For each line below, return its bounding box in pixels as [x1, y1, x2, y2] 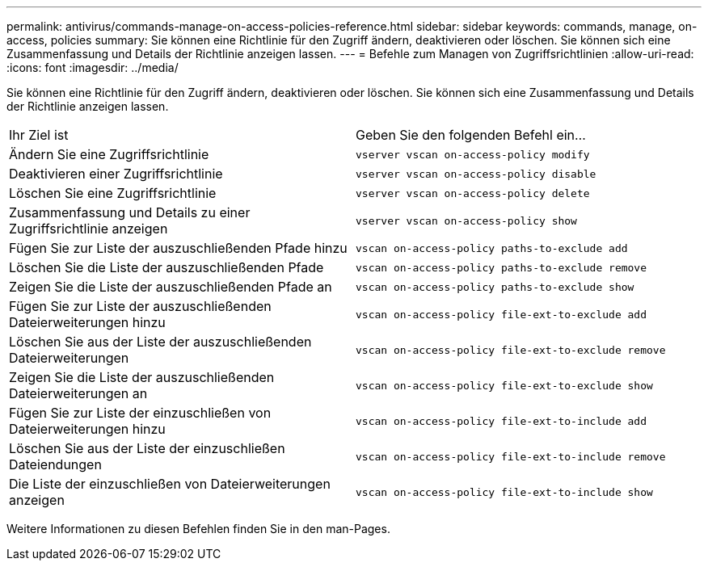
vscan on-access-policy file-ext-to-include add [356, 414, 647, 427]
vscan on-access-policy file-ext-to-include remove [356, 450, 666, 463]
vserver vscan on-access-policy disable [356, 167, 596, 180]
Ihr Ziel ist [9, 127, 69, 143]
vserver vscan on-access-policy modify [356, 148, 590, 161]
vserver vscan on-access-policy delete [356, 187, 590, 199]
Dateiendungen [9, 456, 102, 472]
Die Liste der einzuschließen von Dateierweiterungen [9, 476, 331, 492]
